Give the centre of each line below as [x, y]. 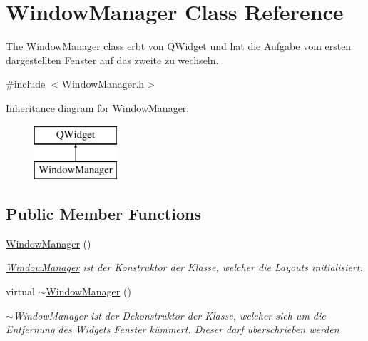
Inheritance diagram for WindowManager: [98, 107]
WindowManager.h [103, 84]
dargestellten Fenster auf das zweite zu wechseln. [112, 60]
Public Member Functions [103, 214]
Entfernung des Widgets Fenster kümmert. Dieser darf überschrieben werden [173, 329]
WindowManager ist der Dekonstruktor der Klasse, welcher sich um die [169, 315]
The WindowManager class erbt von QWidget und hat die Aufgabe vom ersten [179, 46]
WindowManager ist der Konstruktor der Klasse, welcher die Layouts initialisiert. [184, 267]
